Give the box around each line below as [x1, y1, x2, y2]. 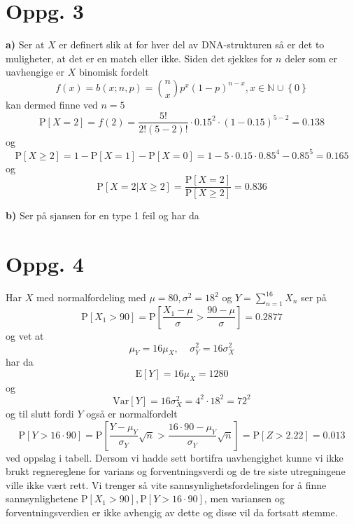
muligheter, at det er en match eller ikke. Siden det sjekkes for [6, 50, 273, 65]
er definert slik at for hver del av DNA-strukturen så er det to [59, 37, 325, 52]
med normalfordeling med [36, 290, 146, 305]
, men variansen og [204, 491, 285, 506]
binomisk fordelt [78, 64, 149, 79]
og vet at [6, 328, 44, 343]
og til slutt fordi [6, 406, 74, 420]
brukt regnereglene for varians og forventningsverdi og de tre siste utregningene [6, 464, 346, 478]
